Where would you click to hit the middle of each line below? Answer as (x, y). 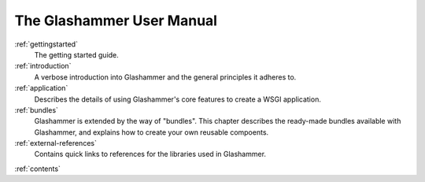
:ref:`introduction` (43, 66)
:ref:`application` (41, 88)
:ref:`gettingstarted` (46, 44)
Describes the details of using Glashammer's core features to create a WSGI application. (178, 99)
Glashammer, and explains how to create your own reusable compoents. (152, 132)
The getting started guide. (77, 54)
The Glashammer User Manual (116, 20)
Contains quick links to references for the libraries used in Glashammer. (150, 154)
